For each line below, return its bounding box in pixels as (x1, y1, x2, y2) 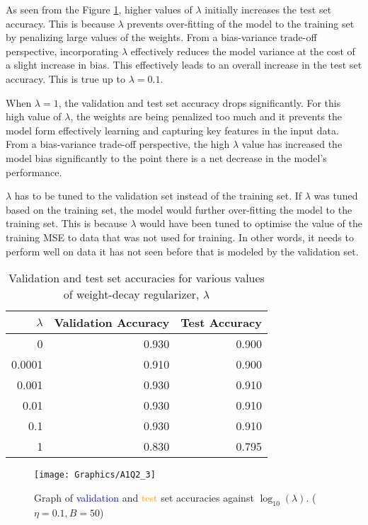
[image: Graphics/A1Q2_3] (34, 470, 156, 480)
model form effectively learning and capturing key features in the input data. (6, 122, 339, 137)
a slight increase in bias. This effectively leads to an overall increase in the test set (6, 57, 362, 72)
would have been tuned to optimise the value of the (139, 216, 363, 231)
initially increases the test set (205, 2, 332, 16)
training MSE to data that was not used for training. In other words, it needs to (6, 229, 354, 244)
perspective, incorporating (6, 43, 119, 58)
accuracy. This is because (6, 16, 115, 30)
